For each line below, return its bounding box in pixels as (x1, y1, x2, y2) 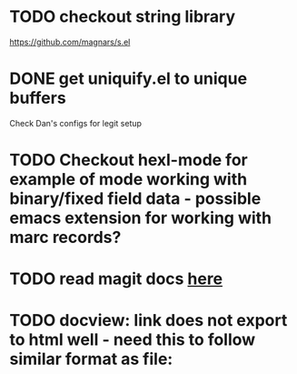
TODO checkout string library (9, 6, 236, 27)
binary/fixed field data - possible (9, 188, 262, 209)
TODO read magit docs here (9, 268, 223, 289)
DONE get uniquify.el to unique (9, 68, 248, 89)
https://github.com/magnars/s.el (9, 36, 131, 47)
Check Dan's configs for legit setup (9, 117, 143, 128)
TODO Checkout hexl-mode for (9, 150, 248, 170)
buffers (9, 88, 66, 108)
